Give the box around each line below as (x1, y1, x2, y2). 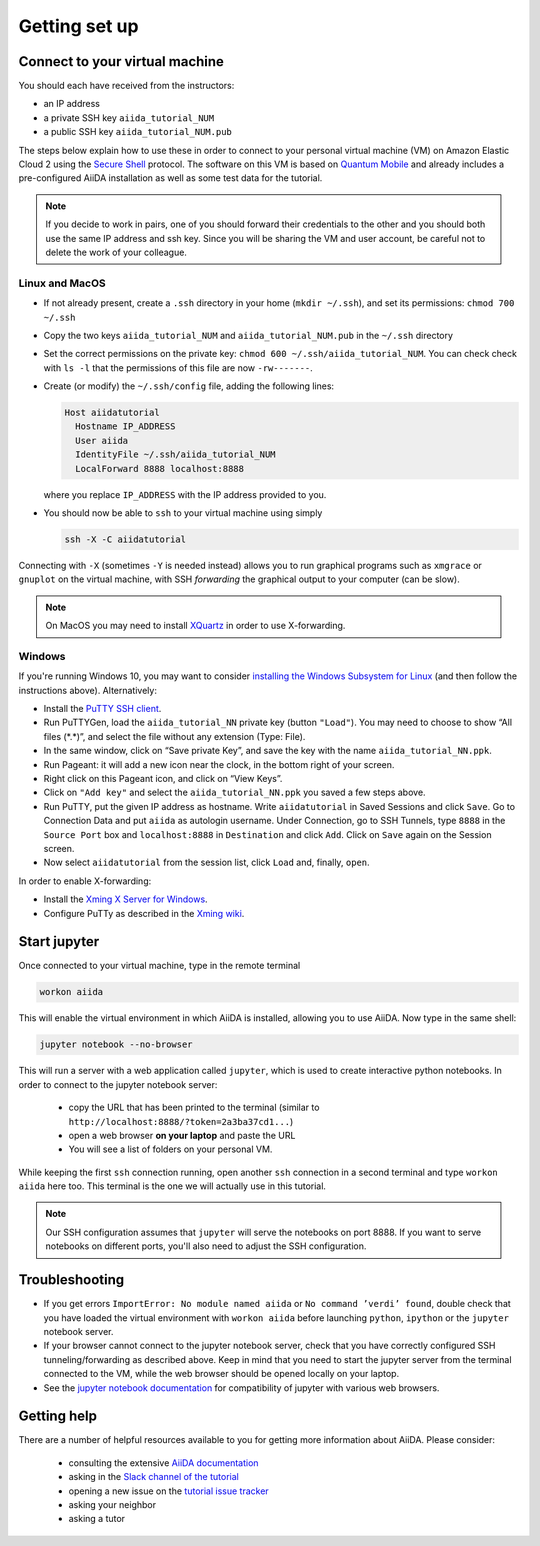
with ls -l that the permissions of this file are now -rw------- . (43, 361, 314, 374)
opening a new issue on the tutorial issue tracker (68, 1485, 269, 1497)
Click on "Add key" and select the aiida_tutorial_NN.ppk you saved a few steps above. (43, 786, 426, 799)
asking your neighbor (68, 1498, 157, 1510)
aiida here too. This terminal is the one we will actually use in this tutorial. (18, 1180, 327, 1192)
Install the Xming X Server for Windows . (43, 893, 209, 905)
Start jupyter (18, 933, 100, 950)
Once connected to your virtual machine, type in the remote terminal (18, 960, 301, 972)
